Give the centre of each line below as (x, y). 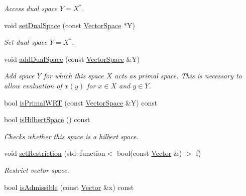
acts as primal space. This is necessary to (178, 76)
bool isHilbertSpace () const (47, 119)
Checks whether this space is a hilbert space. (71, 136)
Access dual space (31, 8)
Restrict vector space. (37, 170)
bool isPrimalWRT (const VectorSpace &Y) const (81, 102)
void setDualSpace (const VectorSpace (63, 25)
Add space (19, 76)
